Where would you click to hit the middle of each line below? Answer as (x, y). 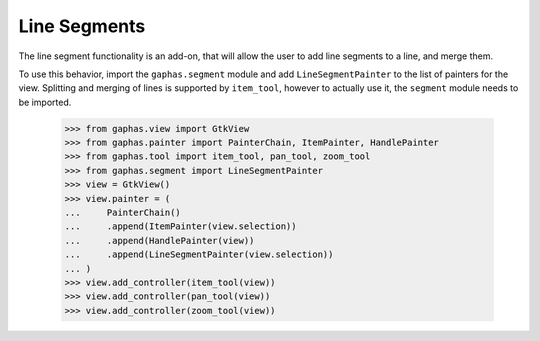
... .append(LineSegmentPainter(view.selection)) (199, 254)
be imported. (45, 102)
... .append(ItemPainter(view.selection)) (180, 226)
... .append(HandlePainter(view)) (159, 240)
